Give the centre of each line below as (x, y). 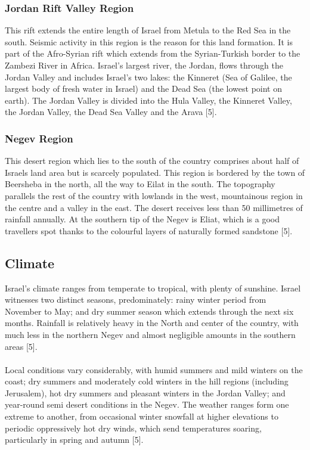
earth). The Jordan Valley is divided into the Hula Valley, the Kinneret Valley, (148, 100)
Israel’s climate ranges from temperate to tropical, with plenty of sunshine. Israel (153, 288)
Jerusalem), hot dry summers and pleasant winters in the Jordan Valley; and (145, 392)
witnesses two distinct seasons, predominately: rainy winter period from (136, 300)
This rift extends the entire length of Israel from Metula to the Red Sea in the (148, 30)
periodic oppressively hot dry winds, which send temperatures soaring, (133, 428)
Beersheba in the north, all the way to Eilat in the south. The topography (140, 184)
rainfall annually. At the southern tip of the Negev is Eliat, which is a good (142, 219)
